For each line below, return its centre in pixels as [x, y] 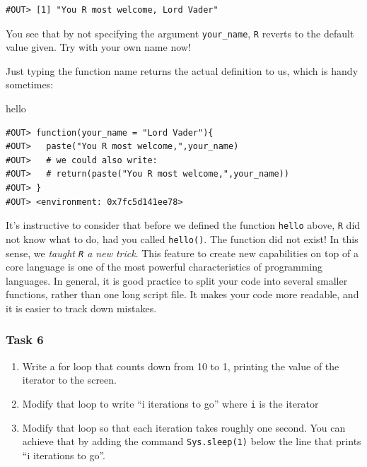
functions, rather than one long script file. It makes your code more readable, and [182, 294]
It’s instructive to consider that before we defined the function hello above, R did [183, 225]
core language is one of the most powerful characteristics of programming [164, 267]
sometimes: [30, 84]
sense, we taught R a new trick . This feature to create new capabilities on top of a [182, 253]
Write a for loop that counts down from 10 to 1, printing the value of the [181, 366]
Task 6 [25, 339]
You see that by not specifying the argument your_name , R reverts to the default [180, 33]
